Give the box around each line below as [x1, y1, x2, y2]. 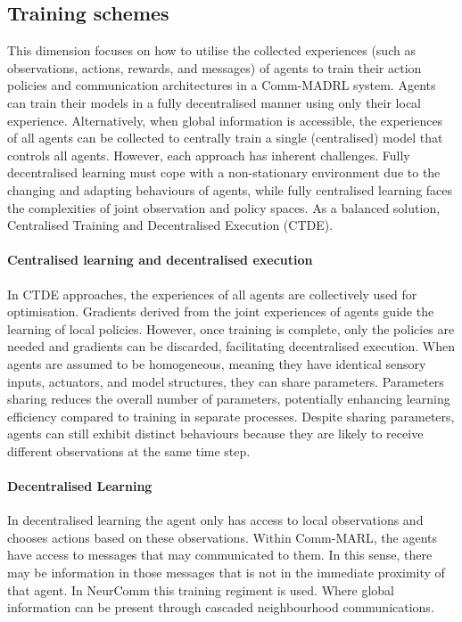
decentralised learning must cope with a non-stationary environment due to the [7, 163, 441, 182]
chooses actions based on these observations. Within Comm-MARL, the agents [7, 528, 438, 546]
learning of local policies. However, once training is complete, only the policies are [7, 319, 455, 338]
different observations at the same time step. [7, 441, 251, 460]
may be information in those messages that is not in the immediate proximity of [7, 563, 445, 582]
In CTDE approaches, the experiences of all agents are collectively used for [7, 284, 417, 303]
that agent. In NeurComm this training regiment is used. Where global [7, 580, 395, 599]
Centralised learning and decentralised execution [7, 250, 313, 269]
